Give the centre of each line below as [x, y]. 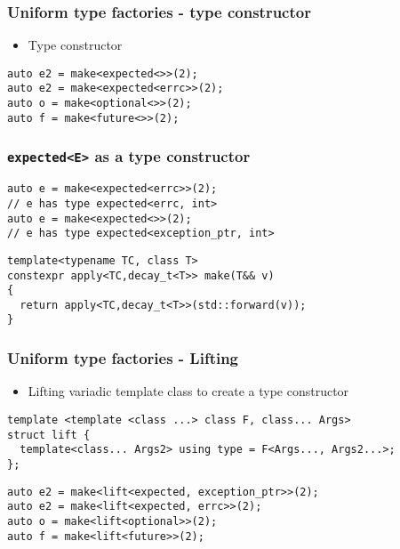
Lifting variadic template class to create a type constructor [188, 391]
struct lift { [49, 435]
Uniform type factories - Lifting [123, 358]
